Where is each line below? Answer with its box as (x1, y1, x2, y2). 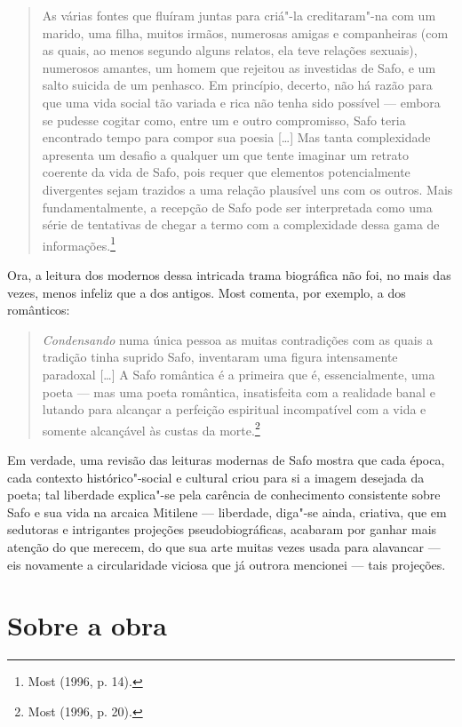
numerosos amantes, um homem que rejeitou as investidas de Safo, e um (42, 58, 436, 76)
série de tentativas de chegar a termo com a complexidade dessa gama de (42, 215, 440, 234)
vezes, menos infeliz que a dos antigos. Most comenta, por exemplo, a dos (7, 283, 406, 301)
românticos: (7, 300, 70, 319)
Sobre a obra (7, 607, 167, 643)
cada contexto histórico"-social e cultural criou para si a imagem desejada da (7, 467, 425, 486)
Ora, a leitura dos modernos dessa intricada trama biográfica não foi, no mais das (7, 265, 451, 284)
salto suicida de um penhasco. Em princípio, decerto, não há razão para (42, 76, 433, 94)
